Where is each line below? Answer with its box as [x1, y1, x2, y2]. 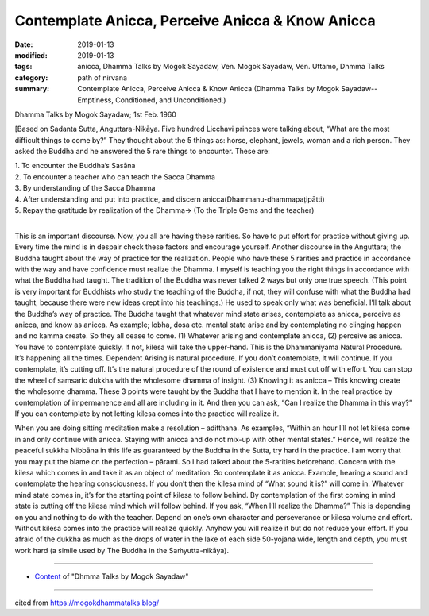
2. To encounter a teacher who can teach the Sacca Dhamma [14, 171, 216, 182]
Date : [14, 40, 33, 49]
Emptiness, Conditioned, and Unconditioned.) [77, 95, 226, 105]
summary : [14, 84, 50, 94]
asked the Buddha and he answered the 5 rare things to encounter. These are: [14, 147, 270, 156]
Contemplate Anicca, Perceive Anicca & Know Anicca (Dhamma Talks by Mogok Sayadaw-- [77, 84, 378, 94]
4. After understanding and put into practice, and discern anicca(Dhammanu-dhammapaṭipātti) [14, 194, 325, 204]
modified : [14, 50, 48, 60]
